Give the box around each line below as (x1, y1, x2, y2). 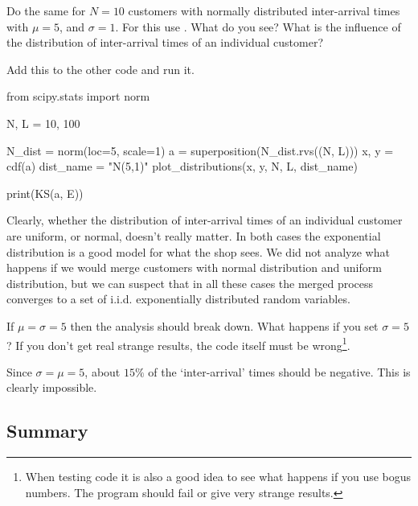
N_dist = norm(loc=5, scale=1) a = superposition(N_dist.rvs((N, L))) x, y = (6, 142, 394, 158)
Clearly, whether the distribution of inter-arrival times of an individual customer (6, 212, 403, 228)
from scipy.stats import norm (6, 88, 150, 105)
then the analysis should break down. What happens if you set (70, 317, 379, 334)
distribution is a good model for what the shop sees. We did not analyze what (6, 243, 390, 260)
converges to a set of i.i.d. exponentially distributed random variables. (6, 290, 350, 307)
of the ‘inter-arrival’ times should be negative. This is (148, 363, 411, 380)
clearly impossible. (6, 379, 97, 396)
